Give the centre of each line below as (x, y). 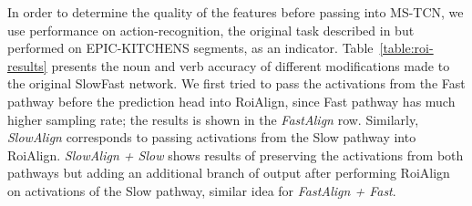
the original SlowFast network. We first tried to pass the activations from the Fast (236, 83)
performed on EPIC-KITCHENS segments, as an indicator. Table (190, 48)
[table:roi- (406, 48)
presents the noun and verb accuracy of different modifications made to (251, 65)
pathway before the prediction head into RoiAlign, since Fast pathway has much (231, 101)
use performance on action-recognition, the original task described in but (211, 30)
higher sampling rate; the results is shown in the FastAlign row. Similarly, (213, 119)
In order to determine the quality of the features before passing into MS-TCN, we (236, 12)
